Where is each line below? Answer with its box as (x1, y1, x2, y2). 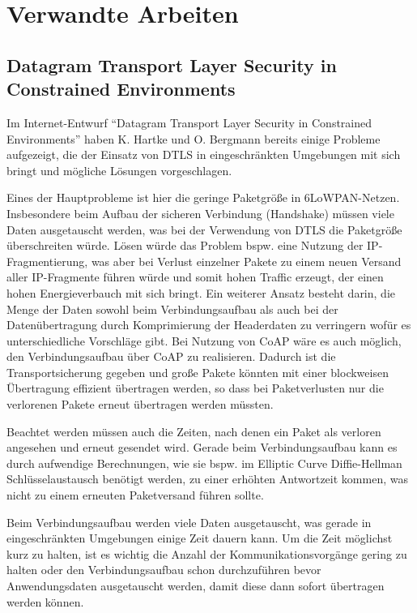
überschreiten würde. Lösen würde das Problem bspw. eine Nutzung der (6, 237, 364, 254)
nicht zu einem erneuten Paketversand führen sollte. (6, 487, 264, 504)
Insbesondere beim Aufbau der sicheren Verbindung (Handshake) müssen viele (6, 204, 394, 221)
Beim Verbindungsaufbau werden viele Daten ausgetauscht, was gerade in (6, 513, 372, 530)
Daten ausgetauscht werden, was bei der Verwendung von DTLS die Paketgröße (6, 221, 402, 238)
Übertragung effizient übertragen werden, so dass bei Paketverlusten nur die (6, 379, 384, 397)
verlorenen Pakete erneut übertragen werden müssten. (6, 396, 274, 413)
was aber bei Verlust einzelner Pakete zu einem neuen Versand (91, 252, 402, 269)
